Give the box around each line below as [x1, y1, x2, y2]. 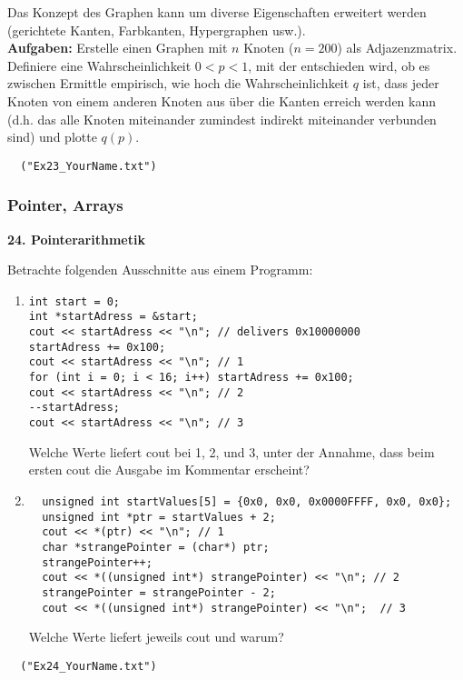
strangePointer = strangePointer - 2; [42, 585, 276, 599]
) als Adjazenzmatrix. [337, 38, 458, 57]
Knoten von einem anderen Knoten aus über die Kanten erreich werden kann [7, 91, 437, 110]
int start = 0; [28, 295, 121, 308]
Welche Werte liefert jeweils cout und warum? [28, 627, 284, 646]
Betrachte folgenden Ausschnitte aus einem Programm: [7, 260, 313, 279]
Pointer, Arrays [7, 194, 123, 216]
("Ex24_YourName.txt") [20, 659, 157, 673]
